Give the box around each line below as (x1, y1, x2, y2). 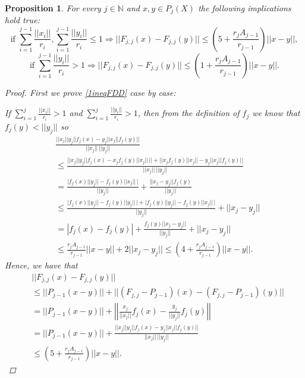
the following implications (198, 2, 291, 14)
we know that (252, 107, 300, 119)
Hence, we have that (5, 259, 78, 271)
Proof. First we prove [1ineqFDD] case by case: (5, 86, 176, 98)
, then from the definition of (137, 107, 240, 119)
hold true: (5, 14, 40, 26)
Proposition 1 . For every (5, 2, 101, 14)
